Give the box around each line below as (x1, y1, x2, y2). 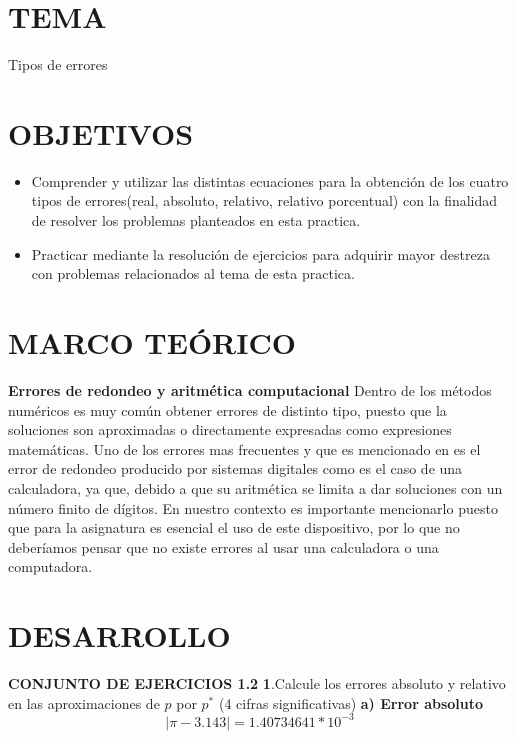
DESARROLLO (8, 615, 231, 656)
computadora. (8, 556, 93, 577)
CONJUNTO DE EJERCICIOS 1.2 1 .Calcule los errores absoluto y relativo (8, 673, 506, 693)
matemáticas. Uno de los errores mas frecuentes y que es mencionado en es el (8, 438, 481, 459)
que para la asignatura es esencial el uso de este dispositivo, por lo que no (8, 517, 460, 538)
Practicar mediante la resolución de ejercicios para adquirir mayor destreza (31, 243, 490, 264)
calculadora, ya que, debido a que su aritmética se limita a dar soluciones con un (8, 477, 503, 498)
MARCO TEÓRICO (8, 322, 296, 362)
